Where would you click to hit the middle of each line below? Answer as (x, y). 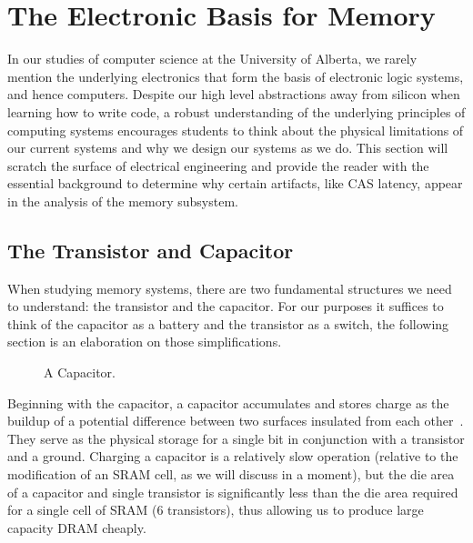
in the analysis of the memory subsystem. (123, 201)
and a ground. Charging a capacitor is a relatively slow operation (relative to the (233, 456)
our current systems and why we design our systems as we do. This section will (228, 148)
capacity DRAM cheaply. (77, 527)
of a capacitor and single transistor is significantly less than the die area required (233, 492)
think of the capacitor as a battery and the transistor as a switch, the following (228, 323)
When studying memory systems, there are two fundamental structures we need (230, 288)
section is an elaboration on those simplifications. (145, 342)
